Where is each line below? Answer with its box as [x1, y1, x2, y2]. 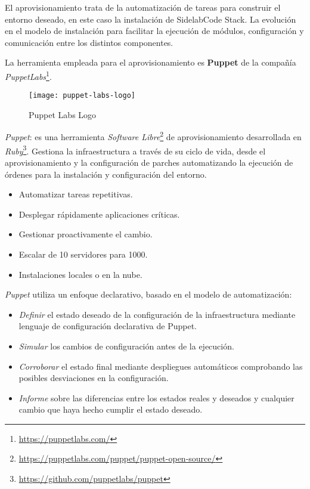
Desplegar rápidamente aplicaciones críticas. [18, 208, 180, 220]
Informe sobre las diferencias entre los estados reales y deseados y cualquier [18, 391, 294, 404]
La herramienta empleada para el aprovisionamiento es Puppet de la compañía [5, 56, 296, 69]
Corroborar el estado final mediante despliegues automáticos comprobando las [18, 360, 303, 372]
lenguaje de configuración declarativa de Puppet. [18, 320, 197, 332]
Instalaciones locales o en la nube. [18, 268, 142, 280]
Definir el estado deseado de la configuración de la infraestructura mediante [18, 308, 296, 320]
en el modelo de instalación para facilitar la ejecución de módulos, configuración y [5, 24, 304, 37]
